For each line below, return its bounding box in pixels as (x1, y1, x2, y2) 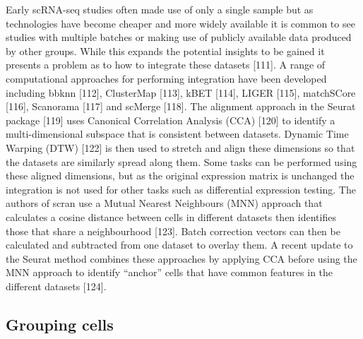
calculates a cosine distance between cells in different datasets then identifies (6, 209, 336, 224)
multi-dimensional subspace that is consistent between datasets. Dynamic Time (6, 126, 349, 141)
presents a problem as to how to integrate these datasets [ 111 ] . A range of (6, 57, 326, 72)
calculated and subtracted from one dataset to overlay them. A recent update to (6, 237, 353, 252)
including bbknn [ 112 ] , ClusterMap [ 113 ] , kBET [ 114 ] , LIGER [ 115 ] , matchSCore (6, 85, 356, 100)
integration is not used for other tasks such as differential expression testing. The (6, 182, 356, 196)
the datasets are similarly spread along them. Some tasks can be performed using (6, 154, 357, 169)
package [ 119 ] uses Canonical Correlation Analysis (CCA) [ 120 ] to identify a (6, 112, 335, 127)
